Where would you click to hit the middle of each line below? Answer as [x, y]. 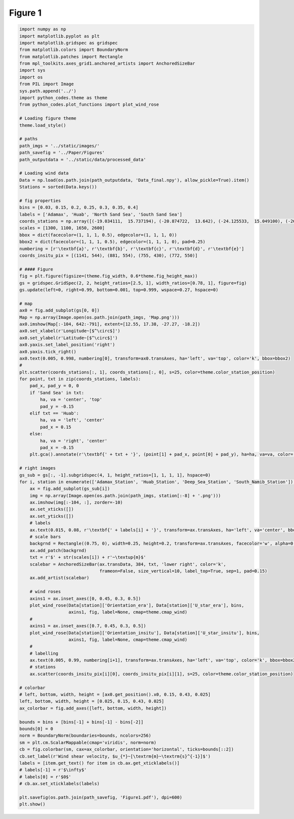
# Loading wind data [44, 173]
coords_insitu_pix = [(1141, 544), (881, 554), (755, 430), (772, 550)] [109, 256]
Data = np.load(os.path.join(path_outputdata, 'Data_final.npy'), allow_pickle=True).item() [134, 180]
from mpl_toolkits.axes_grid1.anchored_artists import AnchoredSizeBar [107, 63]
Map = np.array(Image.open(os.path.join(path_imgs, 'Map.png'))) [99, 317]
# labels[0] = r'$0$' [45, 777]
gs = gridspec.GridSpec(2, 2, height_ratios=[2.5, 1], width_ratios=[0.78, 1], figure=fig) [133, 283]
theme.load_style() [43, 125]
